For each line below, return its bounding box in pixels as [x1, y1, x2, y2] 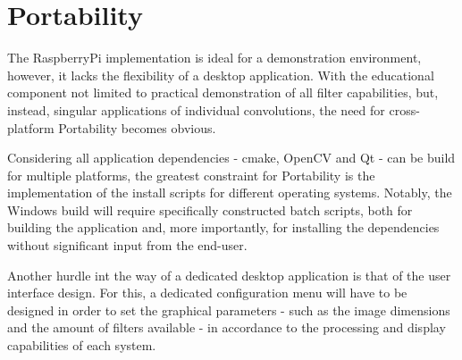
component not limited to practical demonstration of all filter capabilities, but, [7, 83, 439, 102]
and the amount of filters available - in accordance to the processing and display [7, 318, 446, 337]
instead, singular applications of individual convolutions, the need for [7, 100, 385, 119]
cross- [389, 100, 420, 119]
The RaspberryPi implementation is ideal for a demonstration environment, [7, 48, 422, 67]
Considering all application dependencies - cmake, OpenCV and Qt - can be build [7, 148, 456, 167]
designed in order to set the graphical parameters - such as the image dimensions [7, 300, 450, 319]
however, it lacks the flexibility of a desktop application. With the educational [7, 65, 434, 84]
